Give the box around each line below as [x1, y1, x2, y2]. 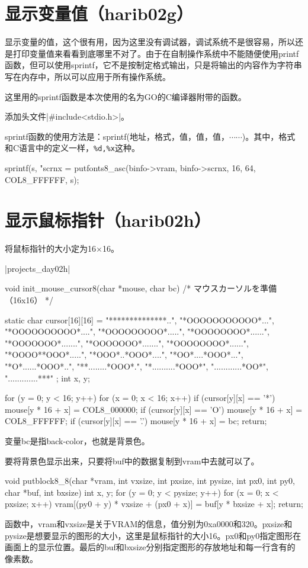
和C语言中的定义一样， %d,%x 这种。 [5, 142, 140, 154]
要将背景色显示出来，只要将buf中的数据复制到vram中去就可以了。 [5, 454, 259, 467]
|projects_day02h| [5, 262, 70, 274]
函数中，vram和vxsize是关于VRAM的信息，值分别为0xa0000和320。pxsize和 [5, 517, 293, 530]
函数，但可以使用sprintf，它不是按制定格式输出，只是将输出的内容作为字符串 [5, 59, 302, 71]
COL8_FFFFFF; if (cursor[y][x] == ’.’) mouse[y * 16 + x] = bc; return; [5, 415, 267, 427]
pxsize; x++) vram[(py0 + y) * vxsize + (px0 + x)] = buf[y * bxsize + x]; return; [5, 498, 303, 510]
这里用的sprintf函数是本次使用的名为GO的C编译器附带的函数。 [5, 90, 246, 102]
